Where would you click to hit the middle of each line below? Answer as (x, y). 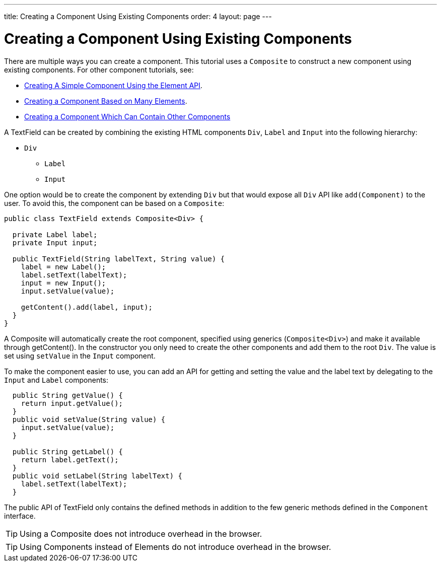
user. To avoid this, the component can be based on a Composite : (114, 203)
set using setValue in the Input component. (80, 356)
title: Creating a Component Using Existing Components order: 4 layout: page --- (138, 16)
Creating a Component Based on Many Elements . (106, 101)
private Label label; (55, 234)
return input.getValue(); (72, 403)
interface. (20, 516)
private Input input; (55, 242)
